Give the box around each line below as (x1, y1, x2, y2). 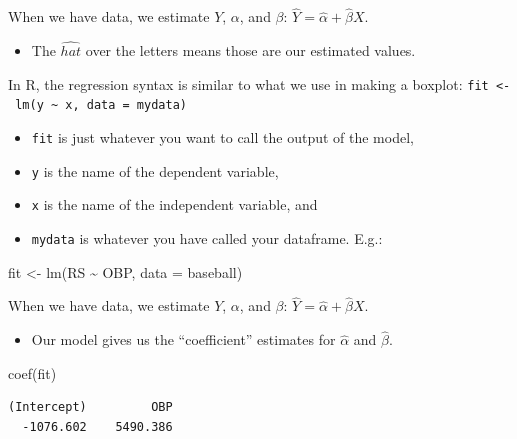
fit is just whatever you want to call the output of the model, (31, 126, 414, 147)
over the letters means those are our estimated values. (85, 40, 416, 61)
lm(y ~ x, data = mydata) (15, 98, 187, 113)
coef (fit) (8, 362, 57, 383)
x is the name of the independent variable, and (31, 194, 318, 215)
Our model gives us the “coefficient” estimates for (31, 329, 336, 350)
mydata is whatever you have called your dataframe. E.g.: (31, 227, 383, 248)
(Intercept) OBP (8, 400, 173, 415)
